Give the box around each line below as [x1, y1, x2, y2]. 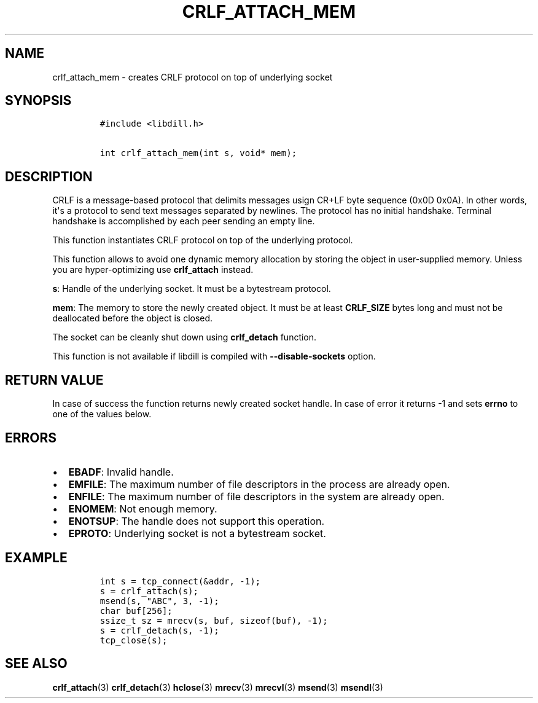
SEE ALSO [5, 656, 68, 672]
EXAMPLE [5, 550, 68, 566]
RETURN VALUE [5, 372, 104, 388]
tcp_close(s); [99, 635, 168, 645]
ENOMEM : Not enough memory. [68, 502, 217, 515]
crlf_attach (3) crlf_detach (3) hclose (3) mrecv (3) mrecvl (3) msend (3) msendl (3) [52, 681, 383, 693]
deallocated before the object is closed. [52, 313, 213, 324]
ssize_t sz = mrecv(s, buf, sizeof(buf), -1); [99, 615, 328, 626]
